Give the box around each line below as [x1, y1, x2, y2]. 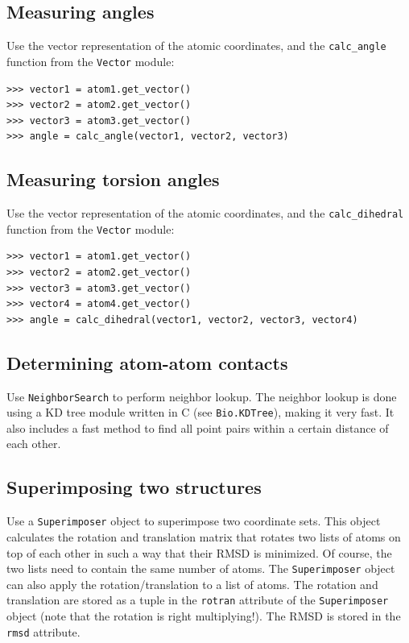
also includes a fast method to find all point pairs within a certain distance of [6, 419, 389, 436]
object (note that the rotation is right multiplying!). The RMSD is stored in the [6, 608, 401, 624]
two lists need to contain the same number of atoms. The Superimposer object [6, 560, 395, 577]
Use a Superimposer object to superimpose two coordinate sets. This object [6, 512, 381, 529]
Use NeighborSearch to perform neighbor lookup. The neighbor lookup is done [6, 388, 397, 404]
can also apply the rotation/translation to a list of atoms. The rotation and [6, 575, 378, 592]
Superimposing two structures [6, 475, 262, 500]
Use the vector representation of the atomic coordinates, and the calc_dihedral [6, 205, 404, 222]
